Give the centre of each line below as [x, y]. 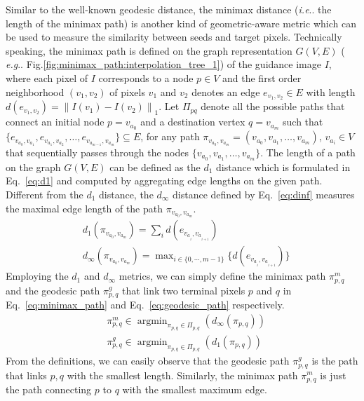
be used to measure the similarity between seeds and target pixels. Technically [174, 37]
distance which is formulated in [283, 166]
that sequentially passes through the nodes [97, 152]
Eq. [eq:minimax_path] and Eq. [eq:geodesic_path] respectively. [145, 305]
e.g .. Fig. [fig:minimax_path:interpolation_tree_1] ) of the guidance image [163, 64]
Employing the [37, 276]
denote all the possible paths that [273, 106]
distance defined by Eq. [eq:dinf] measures [264, 194]
